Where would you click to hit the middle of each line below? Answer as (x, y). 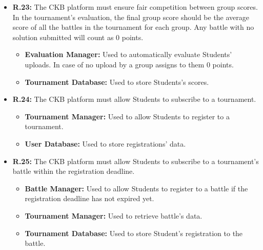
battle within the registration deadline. (74, 171)
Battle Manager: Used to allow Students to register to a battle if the (136, 188)
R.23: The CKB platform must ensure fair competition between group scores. (135, 7)
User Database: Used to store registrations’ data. (105, 143)
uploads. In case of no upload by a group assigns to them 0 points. (129, 64)
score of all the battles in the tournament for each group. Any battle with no (133, 27)
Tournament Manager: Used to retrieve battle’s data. (114, 215)
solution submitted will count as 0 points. (78, 37)
